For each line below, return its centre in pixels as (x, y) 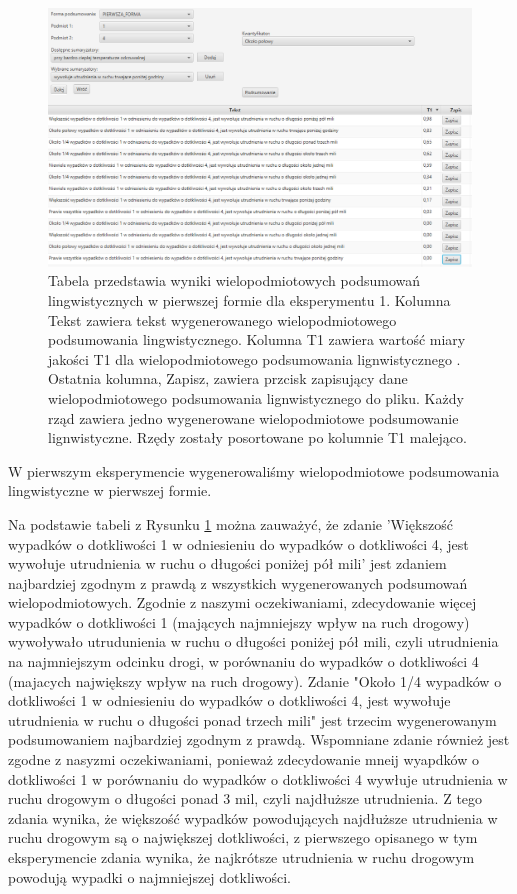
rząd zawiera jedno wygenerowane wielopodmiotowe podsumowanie (253, 417)
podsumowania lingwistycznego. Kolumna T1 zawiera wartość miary (257, 339)
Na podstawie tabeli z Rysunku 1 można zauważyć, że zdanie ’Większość (230, 523)
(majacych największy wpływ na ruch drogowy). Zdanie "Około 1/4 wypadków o (255, 680)
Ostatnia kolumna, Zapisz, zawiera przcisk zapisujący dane (228, 378)
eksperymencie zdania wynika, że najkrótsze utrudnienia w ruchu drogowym (241, 857)
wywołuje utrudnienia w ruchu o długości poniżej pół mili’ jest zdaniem (227, 563)
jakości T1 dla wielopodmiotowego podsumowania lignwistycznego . (254, 358)
